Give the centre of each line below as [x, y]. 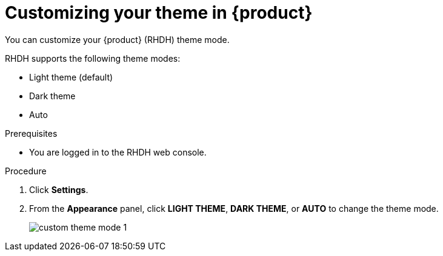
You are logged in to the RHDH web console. [118, 152]
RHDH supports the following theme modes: [93, 58]
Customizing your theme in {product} [159, 13]
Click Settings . [59, 189]
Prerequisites [31, 133]
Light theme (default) [71, 77]
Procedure [26, 171]
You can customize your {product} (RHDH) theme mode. [117, 39]
